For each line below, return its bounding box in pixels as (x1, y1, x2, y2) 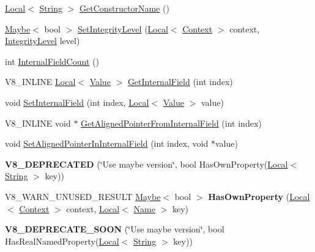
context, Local (66, 202, 120, 215)
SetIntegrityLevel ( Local (78, 22, 168, 35)
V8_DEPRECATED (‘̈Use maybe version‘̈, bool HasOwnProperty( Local (5, 157, 288, 170)
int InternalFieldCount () (5, 54, 99, 67)
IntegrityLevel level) (5, 34, 80, 47)
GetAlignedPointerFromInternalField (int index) (81, 116, 262, 129)
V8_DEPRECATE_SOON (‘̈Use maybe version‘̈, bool (5, 223, 224, 235)
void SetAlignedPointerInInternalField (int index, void (5, 137, 209, 150)
